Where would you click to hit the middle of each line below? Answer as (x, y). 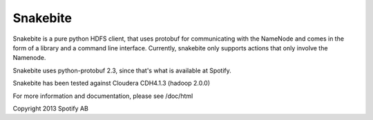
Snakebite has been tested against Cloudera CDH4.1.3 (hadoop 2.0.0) (112, 83)
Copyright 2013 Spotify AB (51, 108)
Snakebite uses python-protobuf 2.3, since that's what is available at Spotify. (122, 70)
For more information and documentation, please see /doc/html (103, 96)
